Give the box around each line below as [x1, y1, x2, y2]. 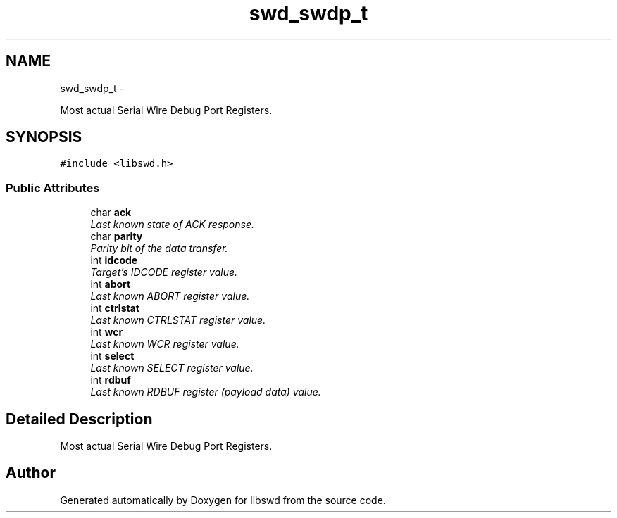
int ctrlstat [90, 302, 139, 315]
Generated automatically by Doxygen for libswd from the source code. [60, 493, 386, 506]
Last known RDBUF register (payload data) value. [90, 386, 321, 398]
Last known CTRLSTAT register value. [90, 314, 266, 327]
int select [90, 350, 135, 362]
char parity [90, 230, 143, 243]
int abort [90, 278, 131, 291]
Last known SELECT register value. [90, 362, 254, 374]
